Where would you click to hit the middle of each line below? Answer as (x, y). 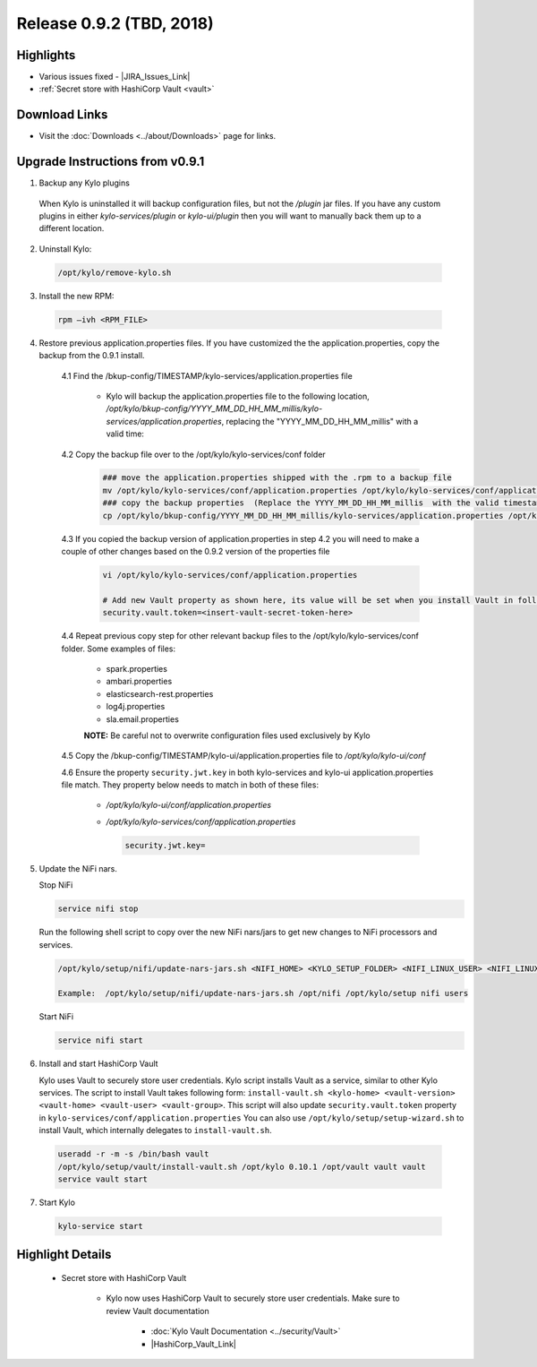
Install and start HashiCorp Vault (98, 1064)
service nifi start (100, 1040)
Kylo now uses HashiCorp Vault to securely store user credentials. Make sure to (253, 1298)
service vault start (102, 1179)
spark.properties (136, 668)
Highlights (46, 55)
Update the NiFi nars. (78, 868)
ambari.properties (139, 682)
